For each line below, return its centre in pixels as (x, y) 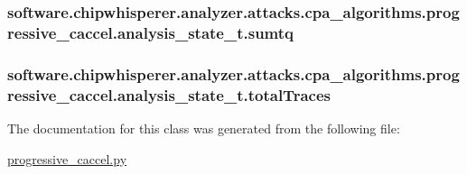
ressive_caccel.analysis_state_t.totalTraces (169, 94)
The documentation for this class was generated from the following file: (204, 128)
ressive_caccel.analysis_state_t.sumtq (150, 32)
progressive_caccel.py (67, 158)
